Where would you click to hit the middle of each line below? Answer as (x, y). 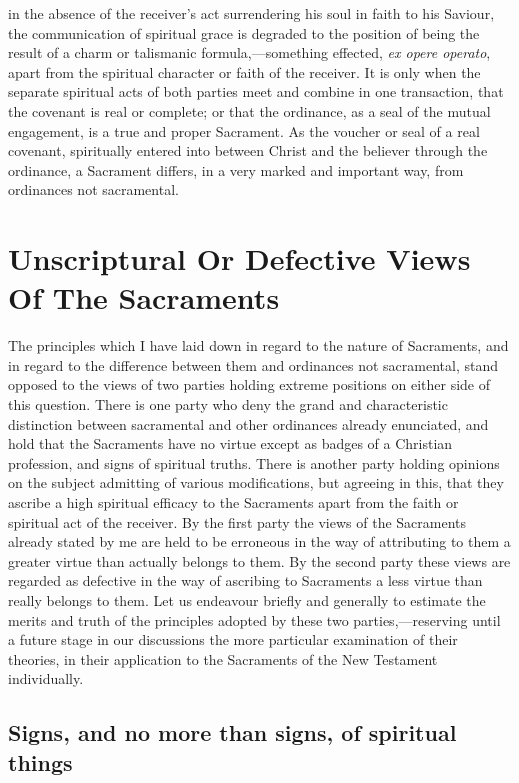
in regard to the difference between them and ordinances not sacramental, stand (253, 364)
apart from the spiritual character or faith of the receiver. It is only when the (244, 71)
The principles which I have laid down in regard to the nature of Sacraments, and (258, 345)
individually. (46, 678)
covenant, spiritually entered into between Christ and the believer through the (248, 150)
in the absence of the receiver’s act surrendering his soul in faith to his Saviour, (251, 13)
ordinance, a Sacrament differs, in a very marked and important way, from (236, 169)
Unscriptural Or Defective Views (239, 258)
